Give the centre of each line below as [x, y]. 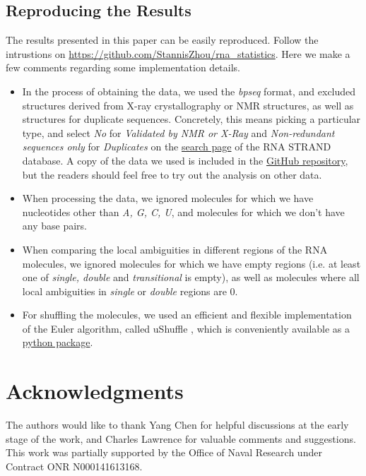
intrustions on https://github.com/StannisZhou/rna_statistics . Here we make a [178, 53]
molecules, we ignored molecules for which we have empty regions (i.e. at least [191, 263]
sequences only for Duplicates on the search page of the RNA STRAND [177, 147]
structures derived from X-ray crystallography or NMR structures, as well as [188, 105]
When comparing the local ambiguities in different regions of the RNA [175, 249]
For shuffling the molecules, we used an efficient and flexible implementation [187, 315]
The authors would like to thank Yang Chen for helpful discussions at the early [177, 425]
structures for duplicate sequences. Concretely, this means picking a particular [191, 119]
